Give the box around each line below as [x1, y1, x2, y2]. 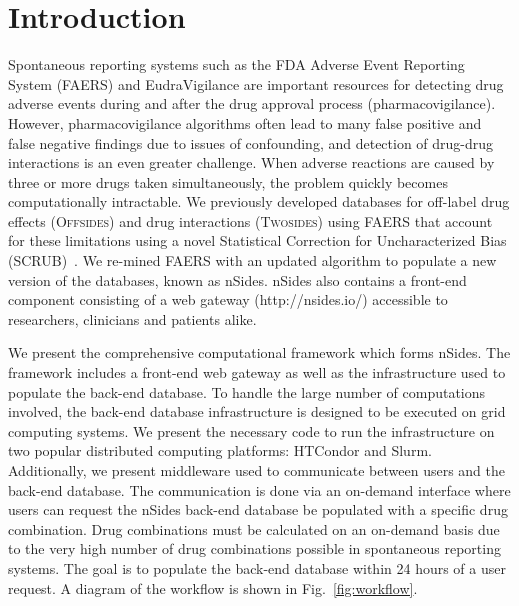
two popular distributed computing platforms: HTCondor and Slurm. [8, 440, 432, 461]
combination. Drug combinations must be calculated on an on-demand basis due [8, 518, 500, 539]
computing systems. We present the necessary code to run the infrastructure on [8, 420, 495, 441]
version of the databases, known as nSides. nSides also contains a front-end [8, 269, 467, 290]
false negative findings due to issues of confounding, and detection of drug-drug [8, 132, 494, 153]
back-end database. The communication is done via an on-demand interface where [8, 479, 511, 500]
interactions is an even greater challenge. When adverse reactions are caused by [8, 152, 495, 173]
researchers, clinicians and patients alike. [8, 308, 257, 329]
